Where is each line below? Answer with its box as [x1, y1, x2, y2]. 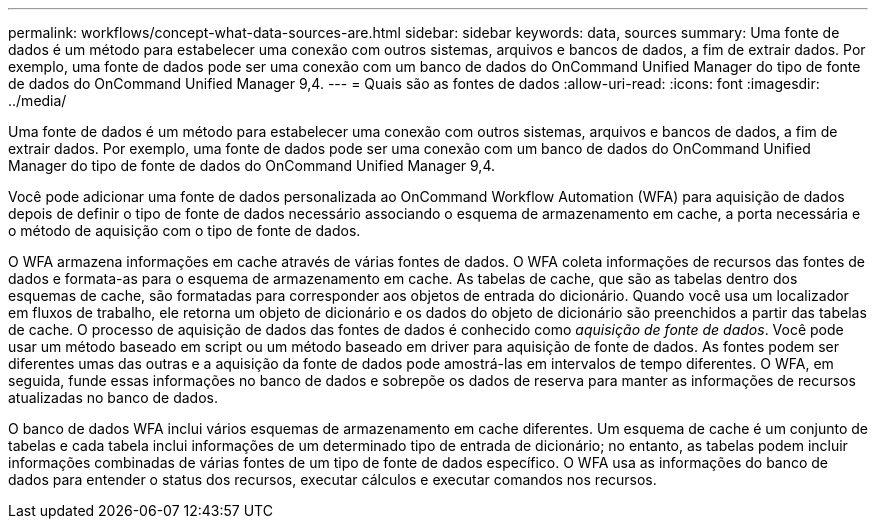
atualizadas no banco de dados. [8, 389, 218, 406]
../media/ [8, 92, 67, 109]
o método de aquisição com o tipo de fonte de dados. [8, 222, 361, 239]
